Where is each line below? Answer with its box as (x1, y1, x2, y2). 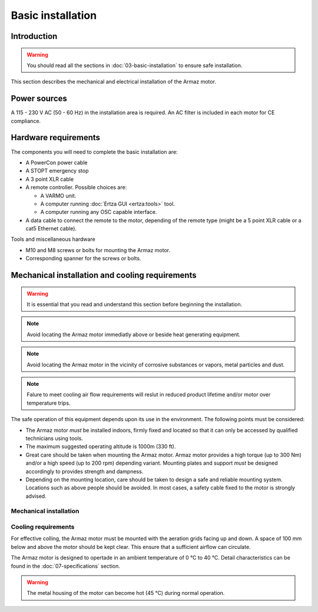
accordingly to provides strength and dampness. (25, 468, 144, 475)
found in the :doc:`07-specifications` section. (11, 563, 121, 570)
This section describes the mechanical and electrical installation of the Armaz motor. (11, 78, 216, 85)
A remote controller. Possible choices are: (25, 184, 127, 191)
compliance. (11, 117, 41, 124)
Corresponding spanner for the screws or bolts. (25, 255, 141, 262)
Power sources (11, 94, 68, 104)
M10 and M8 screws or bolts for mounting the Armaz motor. (25, 246, 171, 253)
